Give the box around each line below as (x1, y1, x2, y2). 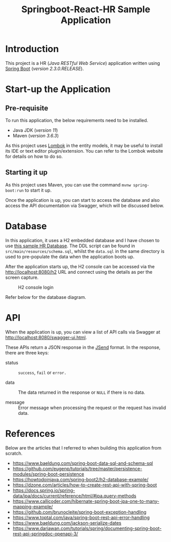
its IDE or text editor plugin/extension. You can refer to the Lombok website (5, 148, 163, 154)
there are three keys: (5, 349, 49, 356)
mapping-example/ (12, 503, 53, 509)
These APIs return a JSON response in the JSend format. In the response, (5, 344, 161, 350)
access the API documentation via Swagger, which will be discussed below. (5, 202, 164, 208)
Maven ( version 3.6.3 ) (12, 132, 59, 138)
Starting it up (5, 168, 48, 177)
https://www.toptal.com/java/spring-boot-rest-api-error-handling (12, 514, 150, 521)
